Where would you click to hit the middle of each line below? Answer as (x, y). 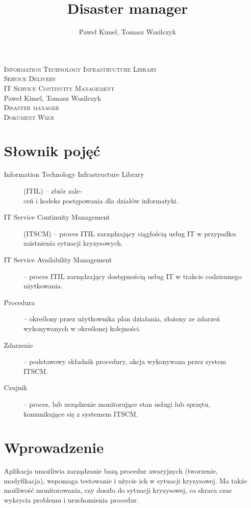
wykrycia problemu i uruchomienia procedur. (71, 500)
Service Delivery (30, 78)
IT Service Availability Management (58, 259)
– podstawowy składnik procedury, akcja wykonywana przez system (125, 361)
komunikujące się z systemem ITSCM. (81, 413)
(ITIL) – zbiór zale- (53, 191)
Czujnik (16, 387)
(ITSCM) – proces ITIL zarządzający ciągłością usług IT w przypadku (130, 233)
